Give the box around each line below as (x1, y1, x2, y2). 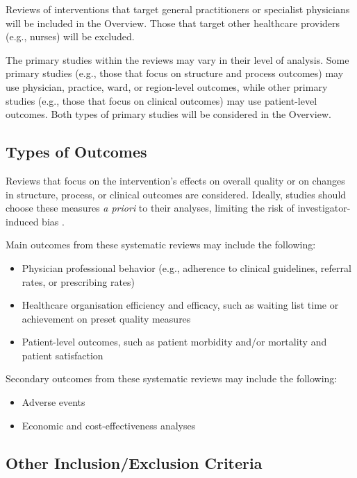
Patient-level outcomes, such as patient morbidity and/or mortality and (22, 334, 327, 349)
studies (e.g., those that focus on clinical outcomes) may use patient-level (6, 93, 317, 108)
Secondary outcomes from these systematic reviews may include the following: (6, 371, 338, 386)
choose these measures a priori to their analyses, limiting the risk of (6, 200, 294, 215)
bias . (42, 214, 65, 228)
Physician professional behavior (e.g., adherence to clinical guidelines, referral (22, 260, 351, 275)
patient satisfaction (22, 348, 103, 362)
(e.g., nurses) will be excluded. (6, 29, 135, 44)
